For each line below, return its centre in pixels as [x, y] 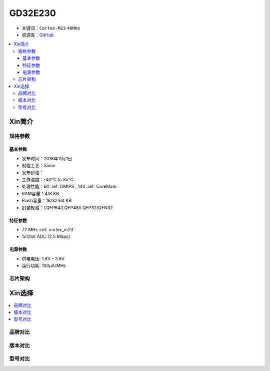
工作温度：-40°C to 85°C [48, 179]
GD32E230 [32, 13]
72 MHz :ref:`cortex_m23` [48, 229]
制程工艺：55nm [39, 166]
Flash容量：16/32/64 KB [47, 201]
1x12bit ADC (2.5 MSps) [46, 237]
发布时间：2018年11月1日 [47, 158]
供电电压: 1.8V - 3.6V [43, 258]
